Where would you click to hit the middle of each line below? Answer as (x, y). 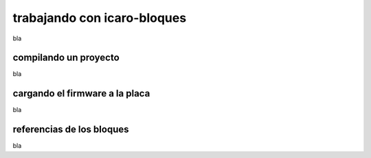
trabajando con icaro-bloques (100, 18)
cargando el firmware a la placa (81, 93)
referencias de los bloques (71, 130)
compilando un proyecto (66, 58)
